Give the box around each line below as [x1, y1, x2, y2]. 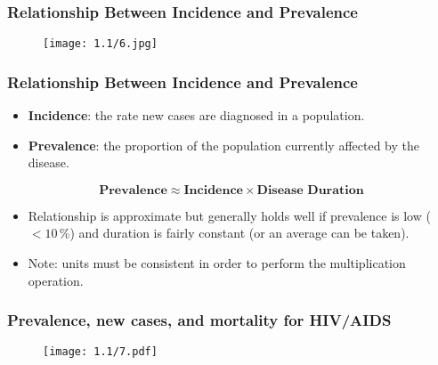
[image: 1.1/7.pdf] [43, 345, 158, 359]
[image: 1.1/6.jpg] [43, 37, 158, 51]
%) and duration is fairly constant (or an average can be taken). [59, 223, 410, 242]
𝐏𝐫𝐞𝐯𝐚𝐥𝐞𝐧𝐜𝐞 [99, 183, 167, 197]
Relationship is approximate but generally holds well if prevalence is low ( [28, 206, 431, 224]
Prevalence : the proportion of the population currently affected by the [28, 135, 420, 154]
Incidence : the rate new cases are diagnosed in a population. [28, 106, 365, 125]
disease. [28, 153, 69, 172]
